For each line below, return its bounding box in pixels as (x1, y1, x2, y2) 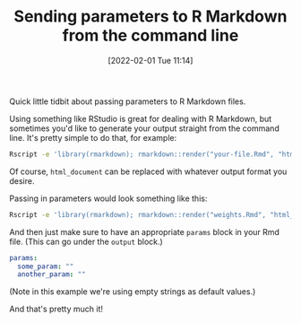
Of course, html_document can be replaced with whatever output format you (9, 166, 288, 177)
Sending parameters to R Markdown (13, 6, 288, 27)
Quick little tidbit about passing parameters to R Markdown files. (9, 96, 246, 107)
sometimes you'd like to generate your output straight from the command (9, 123, 279, 134)
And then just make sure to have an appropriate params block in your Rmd (9, 226, 280, 237)
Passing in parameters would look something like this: (9, 193, 208, 204)
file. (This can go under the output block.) (9, 236, 163, 247)
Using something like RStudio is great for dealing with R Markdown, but (9, 113, 272, 124)
